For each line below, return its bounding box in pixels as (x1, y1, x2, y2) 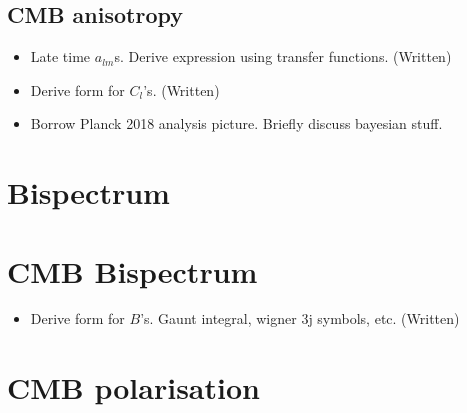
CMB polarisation (7, 367, 260, 408)
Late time (30, 46, 91, 67)
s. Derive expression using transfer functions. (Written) (114, 46, 452, 67)
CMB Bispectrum (7, 250, 258, 291)
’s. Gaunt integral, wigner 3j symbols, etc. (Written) (140, 308, 460, 329)
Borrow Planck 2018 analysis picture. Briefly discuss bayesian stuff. (30, 113, 443, 134)
